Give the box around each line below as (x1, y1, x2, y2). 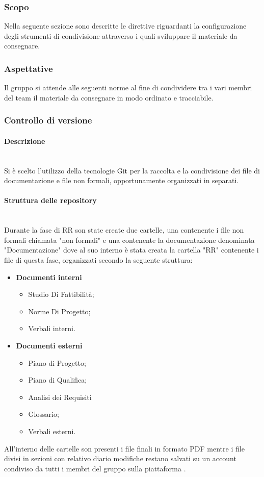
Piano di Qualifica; (28, 374, 87, 385)
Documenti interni (16, 271, 82, 282)
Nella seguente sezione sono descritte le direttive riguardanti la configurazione (4, 20, 247, 31)
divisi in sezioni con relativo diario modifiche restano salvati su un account (4, 453, 236, 464)
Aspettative (4, 62, 53, 74)
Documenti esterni (16, 340, 83, 350)
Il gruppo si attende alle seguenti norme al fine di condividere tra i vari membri (4, 82, 252, 93)
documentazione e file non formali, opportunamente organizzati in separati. (4, 175, 239, 186)
